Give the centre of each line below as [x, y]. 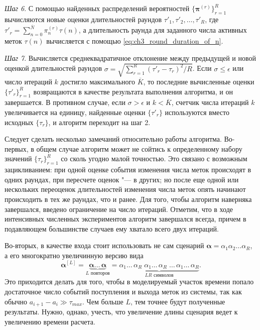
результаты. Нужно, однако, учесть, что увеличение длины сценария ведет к [121, 312]
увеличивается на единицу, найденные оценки [75, 112]
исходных [19, 122]
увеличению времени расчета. [50, 321]
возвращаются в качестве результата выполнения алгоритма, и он [133, 91]
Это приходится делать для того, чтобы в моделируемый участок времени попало [129, 282]
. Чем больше [103, 301]
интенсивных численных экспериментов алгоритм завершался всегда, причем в [125, 219]
